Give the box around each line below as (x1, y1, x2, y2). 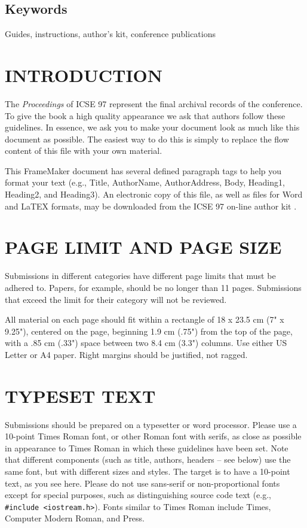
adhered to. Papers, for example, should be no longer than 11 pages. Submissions (5, 281, 302, 293)
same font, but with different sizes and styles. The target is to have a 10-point (5, 465, 290, 478)
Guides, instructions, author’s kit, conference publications (5, 28, 216, 40)
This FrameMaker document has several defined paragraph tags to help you (5, 164, 282, 177)
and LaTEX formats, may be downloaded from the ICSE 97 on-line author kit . (5, 199, 297, 212)
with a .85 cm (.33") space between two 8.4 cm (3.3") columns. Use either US (5, 336, 287, 349)
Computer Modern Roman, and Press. (5, 512, 145, 524)
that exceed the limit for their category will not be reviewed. (5, 293, 227, 305)
